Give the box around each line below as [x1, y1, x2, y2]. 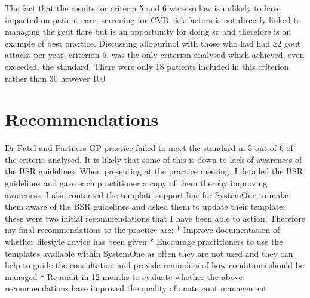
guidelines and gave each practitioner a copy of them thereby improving [5, 177, 268, 189]
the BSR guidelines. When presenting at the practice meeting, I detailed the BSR [5, 165, 303, 177]
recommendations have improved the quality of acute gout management [5, 282, 267, 294]
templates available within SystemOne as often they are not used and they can [5, 247, 293, 259]
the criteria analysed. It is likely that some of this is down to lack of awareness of [5, 153, 302, 165]
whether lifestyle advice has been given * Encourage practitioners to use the [5, 235, 283, 248]
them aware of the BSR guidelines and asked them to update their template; [5, 200, 286, 213]
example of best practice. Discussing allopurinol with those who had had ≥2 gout [5, 36, 301, 49]
